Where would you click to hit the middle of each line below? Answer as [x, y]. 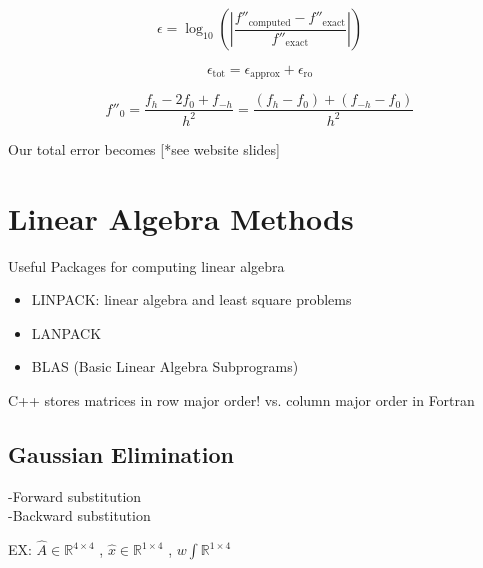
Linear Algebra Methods [181, 217]
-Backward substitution [79, 515]
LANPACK [66, 332]
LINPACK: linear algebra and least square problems [191, 299]
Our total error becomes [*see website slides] [144, 148]
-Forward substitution [75, 495]
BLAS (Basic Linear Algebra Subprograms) [165, 366]
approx [265, 74]
